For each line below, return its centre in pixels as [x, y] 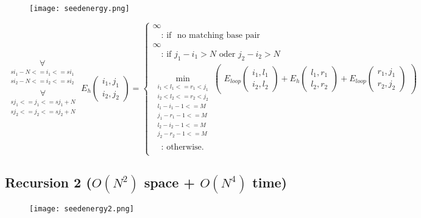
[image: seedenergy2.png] [82, 209]
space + [170, 182]
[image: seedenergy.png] [80, 9]
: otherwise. [182, 147]
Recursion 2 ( [48, 182]
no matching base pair [218, 35]
